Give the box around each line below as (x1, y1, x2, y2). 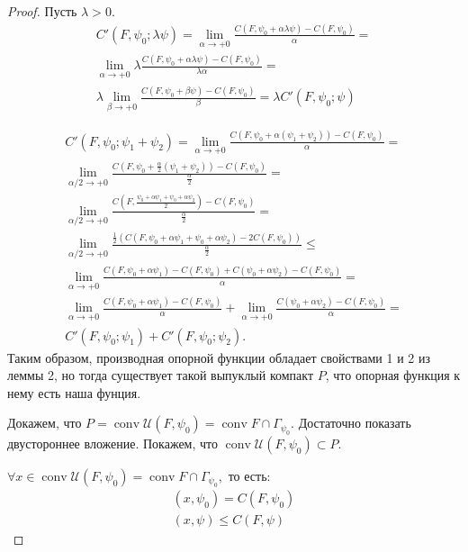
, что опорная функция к (325, 366, 461, 385)
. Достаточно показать (291, 413, 411, 432)
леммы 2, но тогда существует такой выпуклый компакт (7, 366, 314, 385)
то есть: (228, 466, 271, 484)
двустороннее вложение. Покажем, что (7, 433, 218, 452)
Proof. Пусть (7, 2, 77, 20)
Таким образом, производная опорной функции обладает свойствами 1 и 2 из (7, 348, 431, 366)
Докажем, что (7, 413, 82, 432)
